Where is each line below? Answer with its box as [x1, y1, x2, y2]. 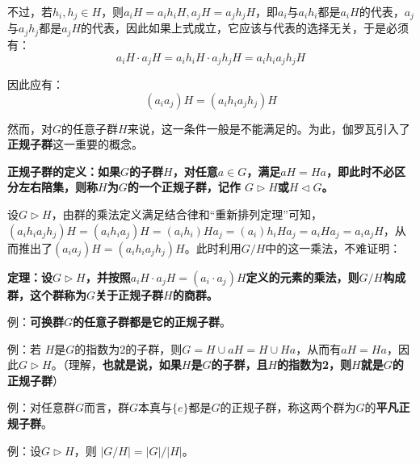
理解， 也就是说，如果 [68, 356, 182, 373]
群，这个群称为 [7, 286, 86, 303]
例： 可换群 [7, 313, 64, 330]
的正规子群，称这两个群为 [220, 399, 356, 416]
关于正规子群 [95, 286, 164, 303]
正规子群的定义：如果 [7, 162, 120, 179]
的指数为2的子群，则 [74, 340, 183, 357]
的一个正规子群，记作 [127, 178, 241, 195]
